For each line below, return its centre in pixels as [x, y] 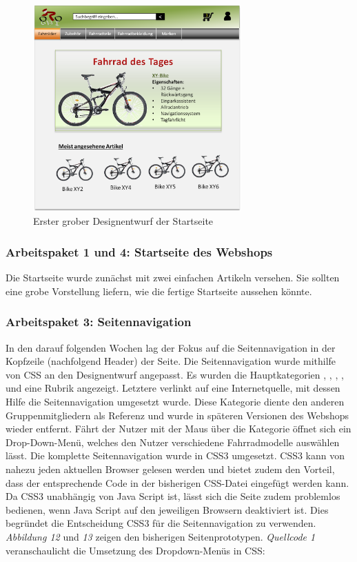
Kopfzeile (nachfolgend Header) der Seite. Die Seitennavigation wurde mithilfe [171, 361]
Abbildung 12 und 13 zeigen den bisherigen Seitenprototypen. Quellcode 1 [161, 536]
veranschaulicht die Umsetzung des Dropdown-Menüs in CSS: [135, 550]
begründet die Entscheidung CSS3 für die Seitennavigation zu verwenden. [161, 523]
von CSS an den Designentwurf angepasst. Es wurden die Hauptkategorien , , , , [175, 374]
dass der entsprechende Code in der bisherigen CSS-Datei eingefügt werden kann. [177, 482]
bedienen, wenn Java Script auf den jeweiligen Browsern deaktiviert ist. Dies [167, 509]
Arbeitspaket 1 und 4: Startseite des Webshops [139, 251]
